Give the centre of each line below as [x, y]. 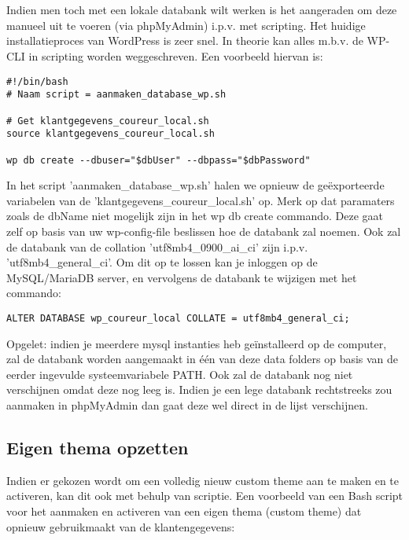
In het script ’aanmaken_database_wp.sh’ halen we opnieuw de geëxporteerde [195, 185]
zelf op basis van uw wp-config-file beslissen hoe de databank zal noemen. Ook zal [204, 231]
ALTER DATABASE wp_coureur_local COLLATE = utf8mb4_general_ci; [178, 318]
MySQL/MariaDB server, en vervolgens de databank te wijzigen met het [182, 277]
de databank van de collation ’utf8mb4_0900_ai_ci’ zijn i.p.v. [157, 246]
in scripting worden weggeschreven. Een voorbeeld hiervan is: [176, 55]
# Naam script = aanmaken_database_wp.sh [116, 95]
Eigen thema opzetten [98, 447]
